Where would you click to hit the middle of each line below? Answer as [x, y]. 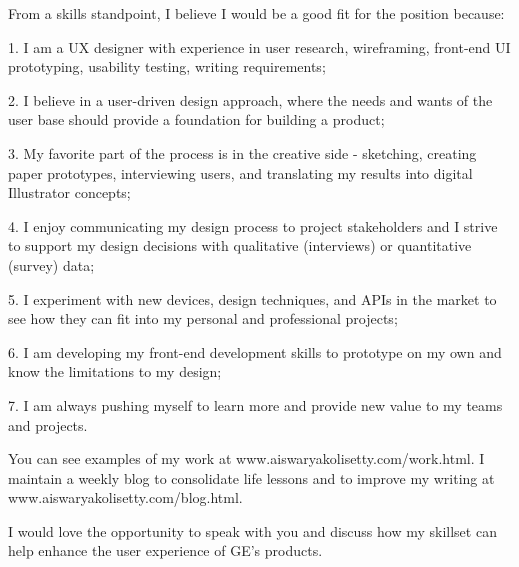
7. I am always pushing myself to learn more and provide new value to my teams [255, 404]
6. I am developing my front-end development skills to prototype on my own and [255, 351]
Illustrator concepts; [69, 192]
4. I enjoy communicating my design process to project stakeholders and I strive [253, 225]
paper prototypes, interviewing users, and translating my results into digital [240, 172]
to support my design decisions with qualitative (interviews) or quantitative [240, 245]
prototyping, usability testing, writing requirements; [167, 66]
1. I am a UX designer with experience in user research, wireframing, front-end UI [259, 46]
